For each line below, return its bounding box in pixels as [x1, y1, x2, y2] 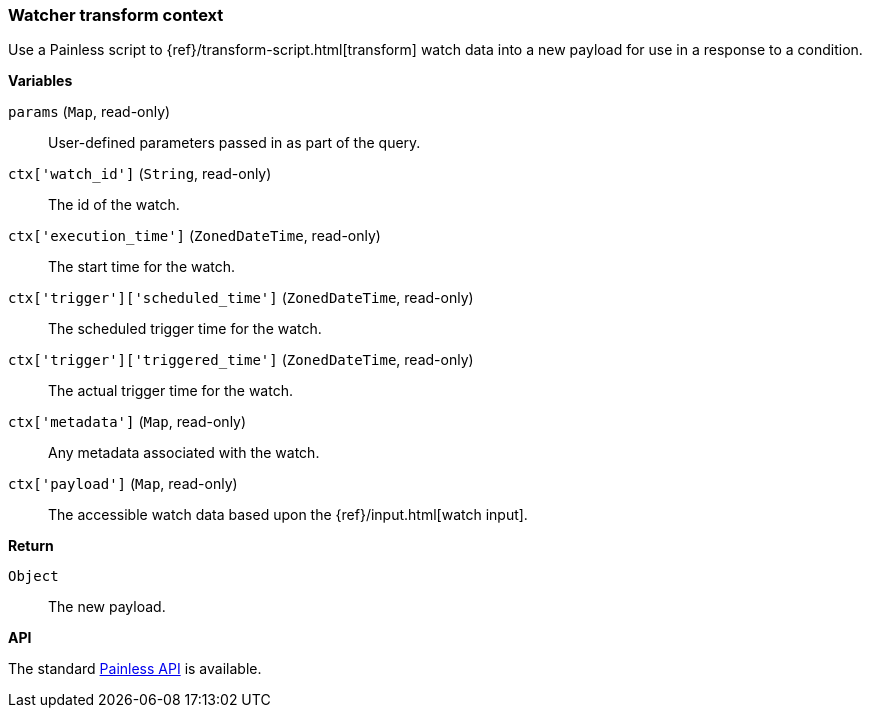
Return [8, 537, 54, 555]
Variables [8, 72, 73, 90]
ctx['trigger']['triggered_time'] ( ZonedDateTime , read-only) [8, 351, 474, 369]
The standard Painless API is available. [8, 660, 262, 678]
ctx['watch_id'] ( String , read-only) [8, 165, 272, 183]
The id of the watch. [48, 196, 180, 214]
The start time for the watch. [48, 258, 236, 276]
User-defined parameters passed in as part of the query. [48, 134, 421, 152]
